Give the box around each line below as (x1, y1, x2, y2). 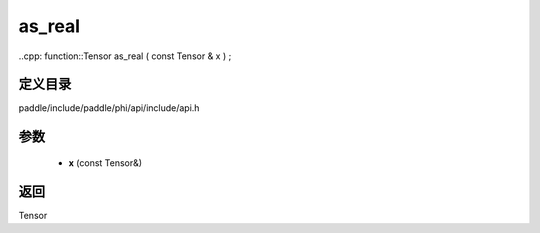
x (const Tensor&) (68, 156, 143, 169)
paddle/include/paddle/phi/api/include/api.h (18, 102, 200, 114)
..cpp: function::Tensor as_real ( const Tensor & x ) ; (18, 50, 232, 62)
